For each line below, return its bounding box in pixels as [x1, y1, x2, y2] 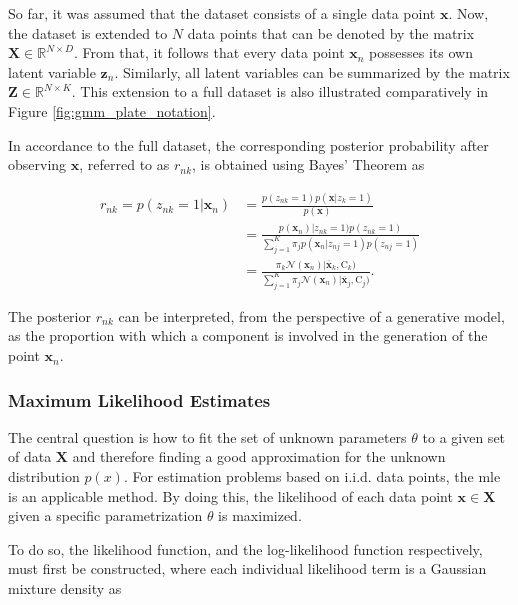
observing [8, 154, 67, 175]
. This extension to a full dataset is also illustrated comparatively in [71, 81, 489, 102]
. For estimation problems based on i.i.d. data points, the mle [123, 466, 501, 487]
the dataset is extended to [8, 22, 168, 43]
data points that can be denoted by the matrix [187, 22, 475, 43]
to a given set [422, 426, 506, 447]
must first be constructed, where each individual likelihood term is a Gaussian [8, 558, 487, 579]
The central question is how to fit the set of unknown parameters [8, 426, 407, 447]
